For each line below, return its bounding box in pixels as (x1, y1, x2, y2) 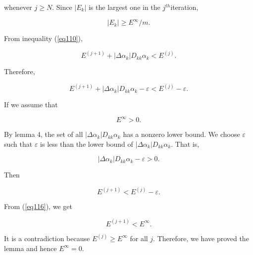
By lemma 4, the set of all (4, 129, 83, 139)
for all (130, 233, 148, 243)
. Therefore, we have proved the (153, 233, 249, 243)
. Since (52, 2, 72, 12)
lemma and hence (4, 243, 57, 253)
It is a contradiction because (4, 233, 90, 243)
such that (4, 138, 33, 149)
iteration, (170, 2, 199, 12)
